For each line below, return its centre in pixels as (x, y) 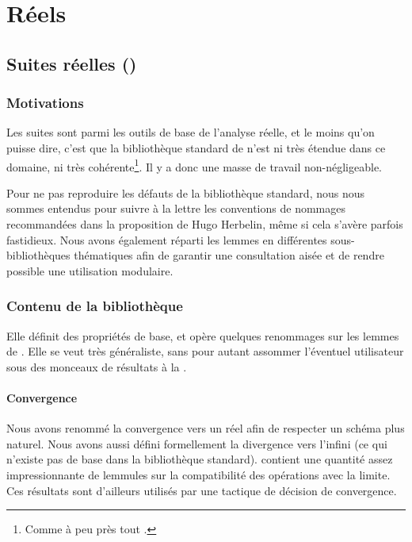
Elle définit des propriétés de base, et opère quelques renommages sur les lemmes (203, 335)
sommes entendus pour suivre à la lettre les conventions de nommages (176, 208)
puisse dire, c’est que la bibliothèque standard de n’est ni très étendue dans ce (196, 147)
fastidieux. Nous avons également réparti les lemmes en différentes (167, 239)
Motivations (45, 103)
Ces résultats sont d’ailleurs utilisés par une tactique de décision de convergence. (202, 490)
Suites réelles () (72, 63)
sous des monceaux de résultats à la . (97, 366)
